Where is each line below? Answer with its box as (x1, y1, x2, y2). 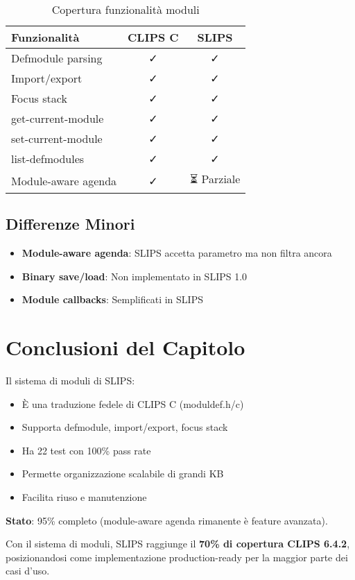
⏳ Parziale (189, 171, 241, 187)
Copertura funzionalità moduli (51, 1, 200, 17)
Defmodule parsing (11, 50, 103, 66)
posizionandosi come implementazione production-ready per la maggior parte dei (6, 549, 348, 564)
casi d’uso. (6, 563, 50, 578)
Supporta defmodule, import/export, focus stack (21, 420, 228, 434)
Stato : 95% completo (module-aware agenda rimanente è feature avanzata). (6, 513, 328, 527)
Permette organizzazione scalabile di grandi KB (21, 466, 224, 481)
